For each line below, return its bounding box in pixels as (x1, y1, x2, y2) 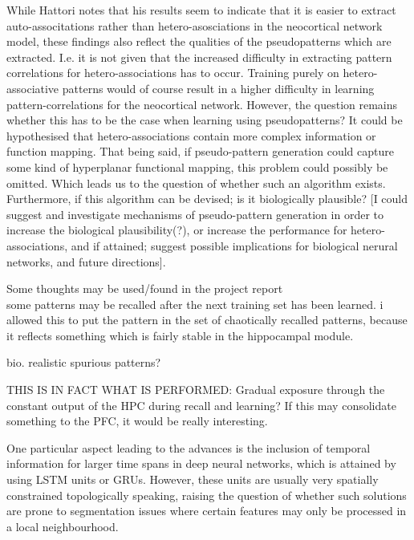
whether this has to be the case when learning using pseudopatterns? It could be (6, 112, 403, 128)
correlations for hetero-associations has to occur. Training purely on (6, 64, 339, 81)
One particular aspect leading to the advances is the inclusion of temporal (6, 439, 371, 456)
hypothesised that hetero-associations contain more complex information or (6, 127, 376, 144)
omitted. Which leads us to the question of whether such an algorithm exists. (6, 174, 386, 191)
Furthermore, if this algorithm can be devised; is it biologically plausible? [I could (6, 190, 408, 207)
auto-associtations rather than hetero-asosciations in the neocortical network (6, 17, 383, 34)
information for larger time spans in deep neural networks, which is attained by (6, 455, 396, 472)
